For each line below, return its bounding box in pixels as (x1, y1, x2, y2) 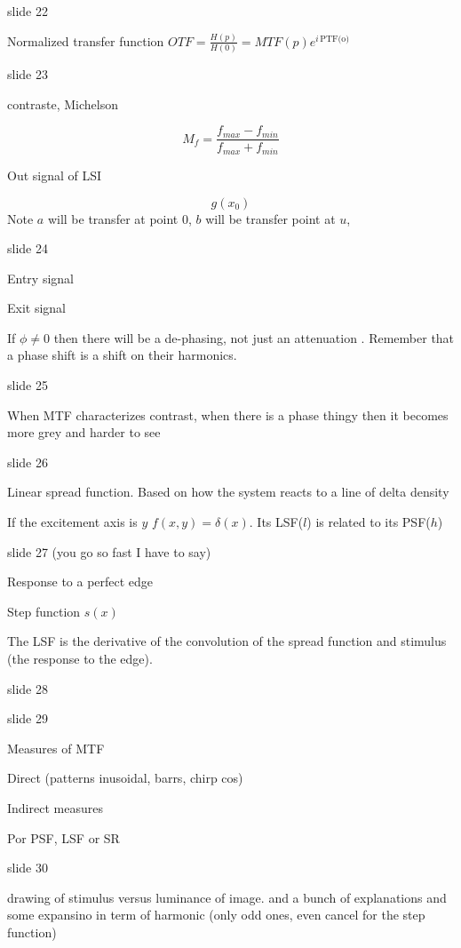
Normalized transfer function (7, 31, 164, 50)
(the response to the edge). (7, 649, 153, 668)
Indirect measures (7, 798, 103, 817)
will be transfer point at (205, 209, 336, 227)
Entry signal (7, 268, 74, 287)
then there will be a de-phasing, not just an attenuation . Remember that (53, 328, 455, 347)
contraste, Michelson (7, 94, 119, 113)
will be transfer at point (47, 209, 179, 227)
